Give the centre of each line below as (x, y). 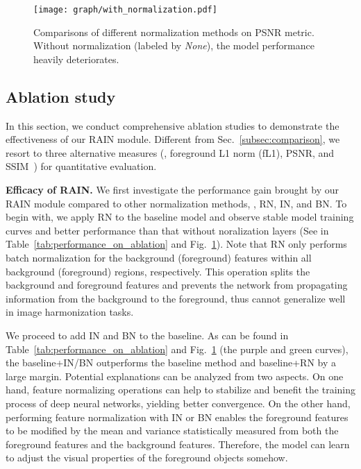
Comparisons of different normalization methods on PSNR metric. (174, 32)
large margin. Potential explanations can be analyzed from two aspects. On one (175, 376)
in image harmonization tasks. (70, 312)
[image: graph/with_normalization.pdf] (125, 10)
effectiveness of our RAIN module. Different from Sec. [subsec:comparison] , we (173, 139)
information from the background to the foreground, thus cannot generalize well (176, 298)
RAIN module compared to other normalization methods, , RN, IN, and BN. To (176, 203)
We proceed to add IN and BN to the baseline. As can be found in (147, 335)
